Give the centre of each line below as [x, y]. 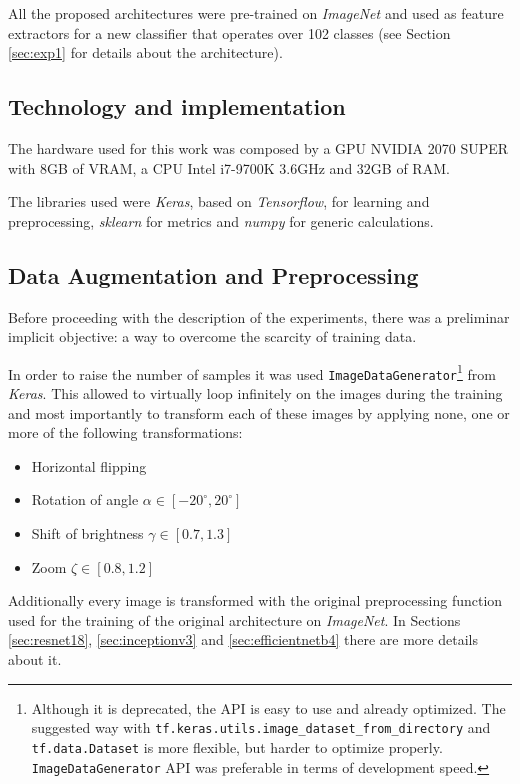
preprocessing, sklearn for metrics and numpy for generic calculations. [221, 220]
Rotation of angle [85, 499]
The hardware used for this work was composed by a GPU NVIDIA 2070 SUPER [258, 147]
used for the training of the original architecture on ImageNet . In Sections [234, 619]
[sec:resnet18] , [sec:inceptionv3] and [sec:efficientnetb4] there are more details [243, 639]
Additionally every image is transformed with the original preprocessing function [255, 600]
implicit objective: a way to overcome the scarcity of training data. [212, 336]
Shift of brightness [87, 533]
